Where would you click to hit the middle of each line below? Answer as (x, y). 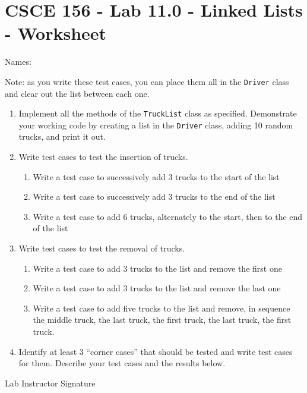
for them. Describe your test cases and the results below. (122, 363)
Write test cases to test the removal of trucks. (102, 248)
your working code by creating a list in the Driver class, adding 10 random (156, 125)
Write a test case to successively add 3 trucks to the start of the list (156, 176)
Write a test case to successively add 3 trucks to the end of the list (154, 196)
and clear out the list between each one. (77, 93)
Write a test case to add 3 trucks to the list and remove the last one (157, 288)
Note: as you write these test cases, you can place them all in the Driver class (147, 81)
